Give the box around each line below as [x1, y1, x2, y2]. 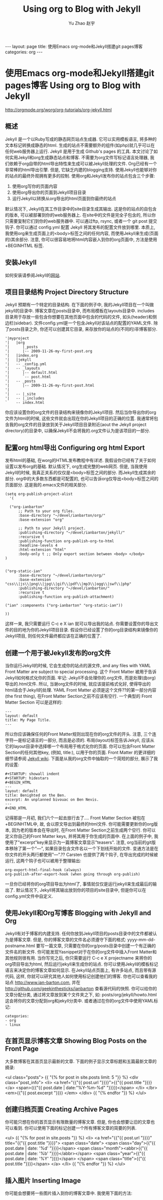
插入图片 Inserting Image [5, 1176, 81, 1185]
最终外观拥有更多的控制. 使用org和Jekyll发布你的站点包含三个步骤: [21, 173, 155, 179]
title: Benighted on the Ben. [5, 793, 67, 798]
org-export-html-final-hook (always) [5, 867, 82, 872]
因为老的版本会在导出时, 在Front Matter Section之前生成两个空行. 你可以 [11, 827, 156, 833]
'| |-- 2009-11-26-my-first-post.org [5, 349, 92, 354]
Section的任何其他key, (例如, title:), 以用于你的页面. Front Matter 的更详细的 [5, 749, 156, 755]
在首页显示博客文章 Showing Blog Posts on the [5, 1037, 147, 1045]
